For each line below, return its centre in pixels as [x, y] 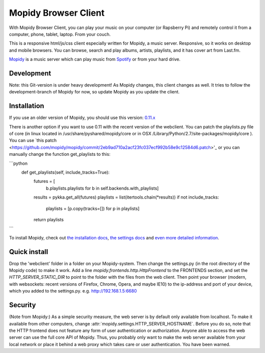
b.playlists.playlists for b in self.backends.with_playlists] [102, 188]
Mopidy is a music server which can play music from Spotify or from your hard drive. [95, 59]
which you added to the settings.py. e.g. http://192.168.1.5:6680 [73, 291]
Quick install [29, 251]
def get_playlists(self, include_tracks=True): [66, 173]
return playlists [49, 220]
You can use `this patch [33, 141]
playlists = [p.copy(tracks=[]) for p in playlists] [93, 208]
